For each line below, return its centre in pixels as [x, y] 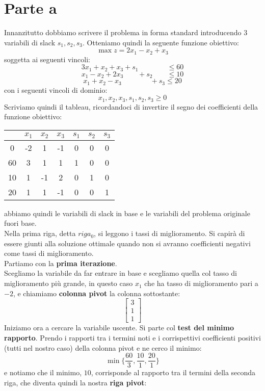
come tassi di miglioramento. [49, 253]
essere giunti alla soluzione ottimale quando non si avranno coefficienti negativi [127, 243]
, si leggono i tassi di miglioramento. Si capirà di [169, 233]
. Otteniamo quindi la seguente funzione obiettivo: [161, 42]
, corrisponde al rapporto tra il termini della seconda [173, 372]
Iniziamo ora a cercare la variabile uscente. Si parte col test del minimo [119, 328]
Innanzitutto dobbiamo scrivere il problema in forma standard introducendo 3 [126, 32]
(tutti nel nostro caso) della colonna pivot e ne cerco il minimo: [103, 347]
